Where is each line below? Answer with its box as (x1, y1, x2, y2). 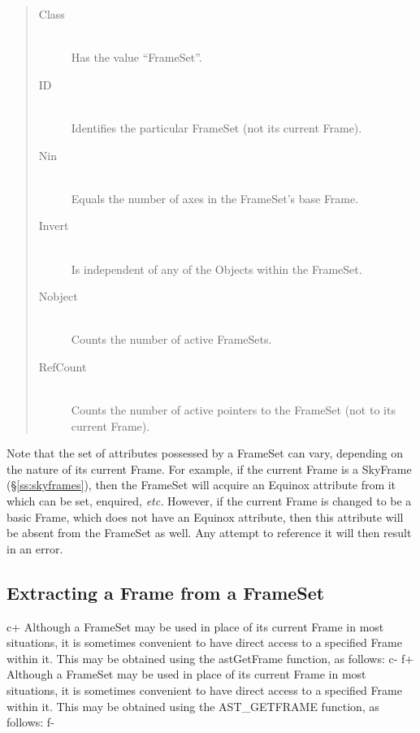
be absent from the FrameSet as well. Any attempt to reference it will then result (6, 524, 412, 541)
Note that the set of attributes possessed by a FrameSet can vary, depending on (6, 445, 404, 462)
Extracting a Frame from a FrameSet (6, 579, 325, 605)
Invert (38, 217, 69, 234)
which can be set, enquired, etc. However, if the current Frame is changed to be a (6, 492, 412, 510)
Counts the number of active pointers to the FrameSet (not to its (71, 401, 396, 419)
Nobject (38, 288, 78, 305)
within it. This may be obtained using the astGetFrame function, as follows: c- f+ (6, 649, 414, 666)
